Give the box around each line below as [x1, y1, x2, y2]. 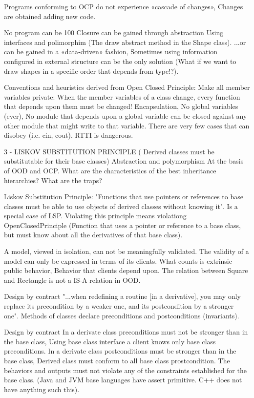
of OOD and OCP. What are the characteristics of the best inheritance [4, 165, 216, 175]
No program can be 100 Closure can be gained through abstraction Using [4, 27, 224, 38]
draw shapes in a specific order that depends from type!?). [4, 65, 179, 76]
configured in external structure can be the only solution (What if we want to [4, 56, 236, 66]
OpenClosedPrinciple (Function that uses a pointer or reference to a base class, [4, 220, 241, 230]
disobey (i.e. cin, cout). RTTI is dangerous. [4, 130, 133, 140]
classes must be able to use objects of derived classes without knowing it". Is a [4, 201, 238, 211]
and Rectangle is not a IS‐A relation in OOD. [4, 274, 141, 285]
